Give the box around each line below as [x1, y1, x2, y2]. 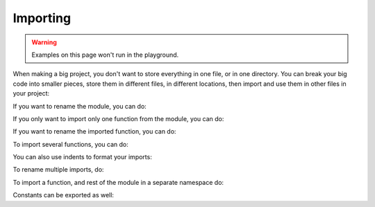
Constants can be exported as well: [12, 191, 115, 199]
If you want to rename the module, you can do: [12, 102, 147, 110]
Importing [12, 10, 72, 26]
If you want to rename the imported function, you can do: [12, 127, 176, 136]
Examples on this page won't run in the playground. [31, 51, 179, 59]
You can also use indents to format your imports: [12, 153, 152, 161]
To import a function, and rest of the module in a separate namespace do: [12, 178, 224, 186]
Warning [31, 38, 57, 46]
